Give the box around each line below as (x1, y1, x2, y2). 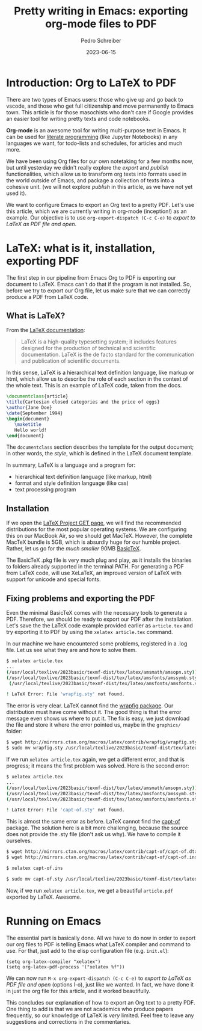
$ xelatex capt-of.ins (6, 865, 63, 872)
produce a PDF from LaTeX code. (6, 293, 88, 300)
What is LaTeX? (6, 311, 66, 321)
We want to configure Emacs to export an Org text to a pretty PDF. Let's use (6, 201, 194, 208)
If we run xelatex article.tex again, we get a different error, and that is (6, 756, 185, 763)
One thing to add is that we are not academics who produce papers (6, 1005, 173, 1012)
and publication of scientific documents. (20, 357, 121, 365)
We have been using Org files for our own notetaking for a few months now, (6, 158, 194, 165)
